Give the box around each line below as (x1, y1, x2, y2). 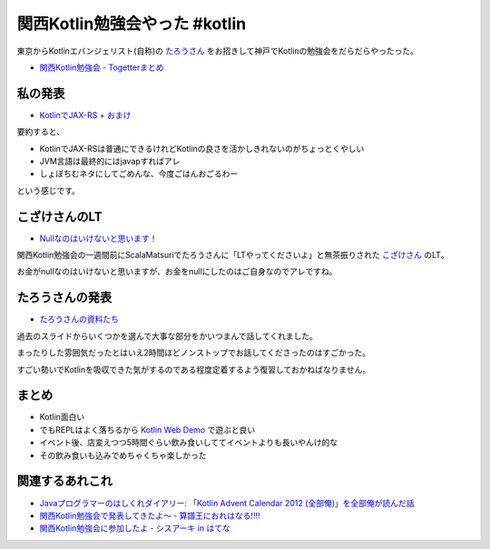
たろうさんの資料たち (39, 314, 120, 324)
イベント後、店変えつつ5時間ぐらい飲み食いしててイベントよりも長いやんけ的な (39, 437, 338, 448)
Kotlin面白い (39, 412, 85, 423)
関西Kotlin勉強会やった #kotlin (16, 14, 247, 34)
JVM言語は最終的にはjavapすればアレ (39, 155, 181, 167)
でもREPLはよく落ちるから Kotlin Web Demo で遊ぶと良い (39, 424, 256, 435)
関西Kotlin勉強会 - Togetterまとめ (39, 62, 164, 73)
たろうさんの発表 (16, 290, 113, 305)
